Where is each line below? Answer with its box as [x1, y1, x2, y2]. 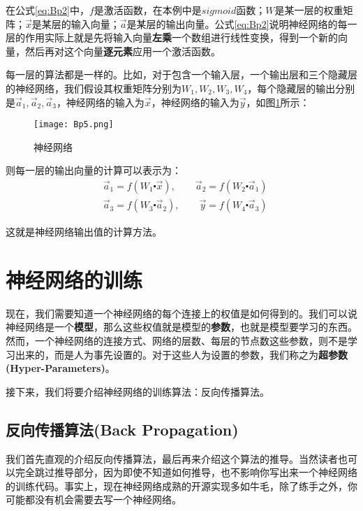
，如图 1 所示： [246, 94, 310, 109]
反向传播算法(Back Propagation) [6, 418, 239, 440]
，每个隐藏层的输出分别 [247, 80, 355, 95]
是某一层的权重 [274, 3, 343, 17]
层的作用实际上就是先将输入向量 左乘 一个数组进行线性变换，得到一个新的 [6, 30, 338, 45]
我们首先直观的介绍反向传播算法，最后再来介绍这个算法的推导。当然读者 [6, 451, 338, 466]
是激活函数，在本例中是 [94, 3, 202, 17]
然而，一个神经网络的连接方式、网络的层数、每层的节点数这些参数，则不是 [6, 333, 348, 347]
